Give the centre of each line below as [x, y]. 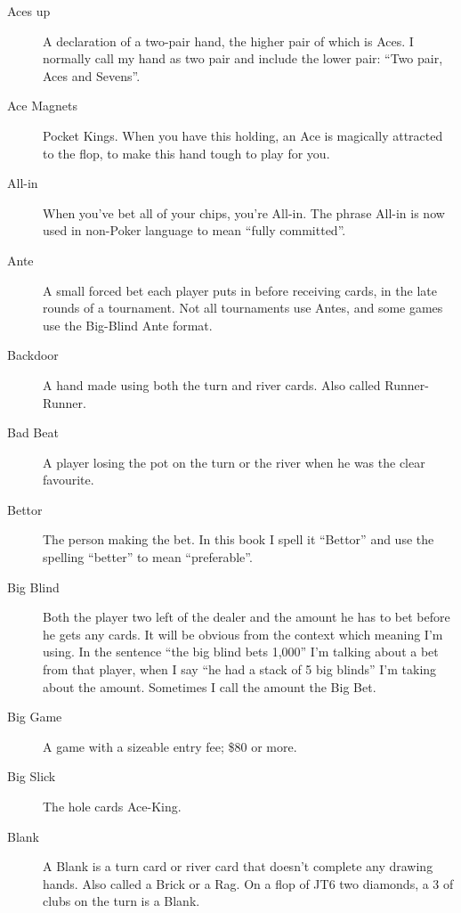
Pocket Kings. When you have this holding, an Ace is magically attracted [243, 135]
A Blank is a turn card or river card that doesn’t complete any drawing [238, 866]
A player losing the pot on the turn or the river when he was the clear [234, 462]
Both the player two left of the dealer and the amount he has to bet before [247, 617]
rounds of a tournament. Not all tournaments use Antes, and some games [243, 308]
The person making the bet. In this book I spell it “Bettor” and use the [239, 539]
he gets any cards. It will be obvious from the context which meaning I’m [243, 634]
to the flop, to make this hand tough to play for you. [186, 153]
